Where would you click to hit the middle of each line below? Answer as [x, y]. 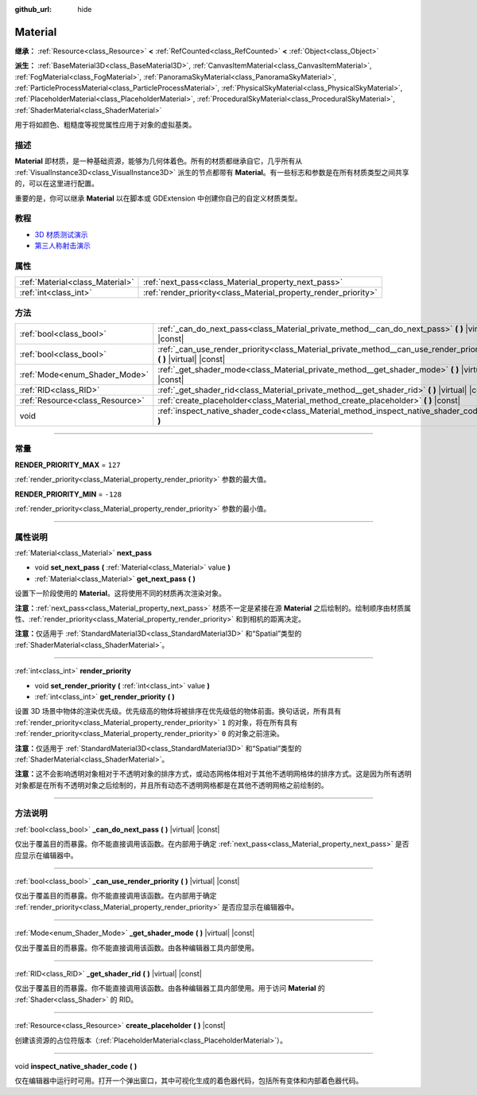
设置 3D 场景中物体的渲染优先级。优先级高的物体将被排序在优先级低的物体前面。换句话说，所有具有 [178, 711]
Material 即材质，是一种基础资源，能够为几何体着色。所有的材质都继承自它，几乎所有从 [158, 161]
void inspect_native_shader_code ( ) [76, 1066]
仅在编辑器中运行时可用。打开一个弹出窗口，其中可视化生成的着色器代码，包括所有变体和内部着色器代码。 [189, 1081]
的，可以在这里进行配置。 [56, 184]
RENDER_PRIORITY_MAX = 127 [68, 465]
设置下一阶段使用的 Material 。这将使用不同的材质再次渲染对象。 [120, 594]
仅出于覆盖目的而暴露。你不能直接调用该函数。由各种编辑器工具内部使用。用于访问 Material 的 [170, 988]
